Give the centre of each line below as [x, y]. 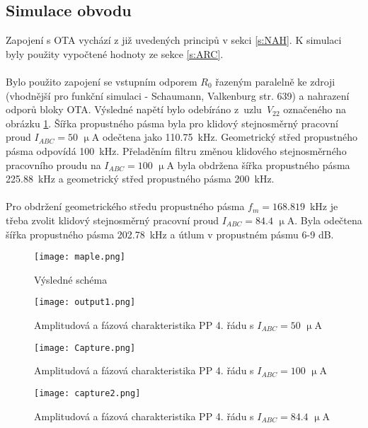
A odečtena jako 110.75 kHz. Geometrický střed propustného [225, 137]
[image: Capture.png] [85, 348]
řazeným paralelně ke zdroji [275, 81]
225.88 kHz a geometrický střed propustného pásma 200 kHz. [140, 179]
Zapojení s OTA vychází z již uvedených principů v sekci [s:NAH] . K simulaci [174, 40]
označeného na [315, 109]
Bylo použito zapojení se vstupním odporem [102, 81]
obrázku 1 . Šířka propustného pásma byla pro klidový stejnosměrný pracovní [172, 123]
